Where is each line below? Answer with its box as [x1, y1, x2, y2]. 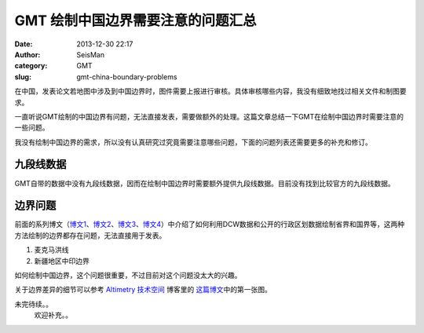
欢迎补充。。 [34, 310, 72, 320]
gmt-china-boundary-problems [76, 71, 177, 82]
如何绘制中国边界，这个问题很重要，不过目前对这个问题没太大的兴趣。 [14, 271, 242, 280]
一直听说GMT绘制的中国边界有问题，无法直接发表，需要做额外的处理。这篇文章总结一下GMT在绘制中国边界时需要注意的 [14, 112, 404, 121]
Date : [14, 39, 33, 49]
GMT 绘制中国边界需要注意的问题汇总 [14, 12, 257, 29]
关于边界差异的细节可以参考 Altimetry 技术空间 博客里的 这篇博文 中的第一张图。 [14, 285, 272, 295]
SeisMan [76, 49, 105, 59]
